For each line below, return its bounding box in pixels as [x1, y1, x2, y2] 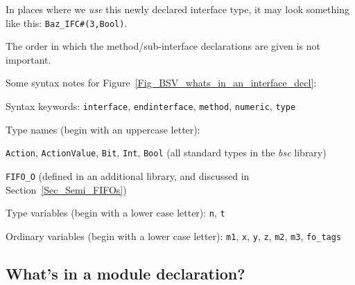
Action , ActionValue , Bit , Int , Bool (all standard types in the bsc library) [6, 145, 327, 160]
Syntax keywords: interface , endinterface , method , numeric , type [6, 99, 296, 113]
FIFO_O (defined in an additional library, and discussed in [6, 168, 250, 183]
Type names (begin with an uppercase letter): [6, 122, 200, 136]
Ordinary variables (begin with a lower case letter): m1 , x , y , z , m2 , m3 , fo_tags [6, 228, 342, 243]
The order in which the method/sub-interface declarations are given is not [6, 39, 320, 53]
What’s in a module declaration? [6, 262, 245, 284]
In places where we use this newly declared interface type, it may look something [6, 2, 349, 16]
